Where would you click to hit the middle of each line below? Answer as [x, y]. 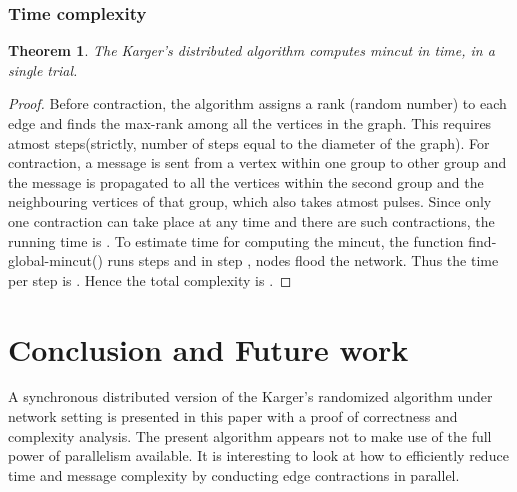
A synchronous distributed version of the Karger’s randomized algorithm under [250, 396]
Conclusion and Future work [208, 348]
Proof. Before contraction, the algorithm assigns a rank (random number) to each [257, 103]
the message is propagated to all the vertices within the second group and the [246, 181]
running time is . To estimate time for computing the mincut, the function [236, 240]
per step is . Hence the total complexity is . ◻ [150, 279]
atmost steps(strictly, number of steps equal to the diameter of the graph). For [249, 142]
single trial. [43, 69]
